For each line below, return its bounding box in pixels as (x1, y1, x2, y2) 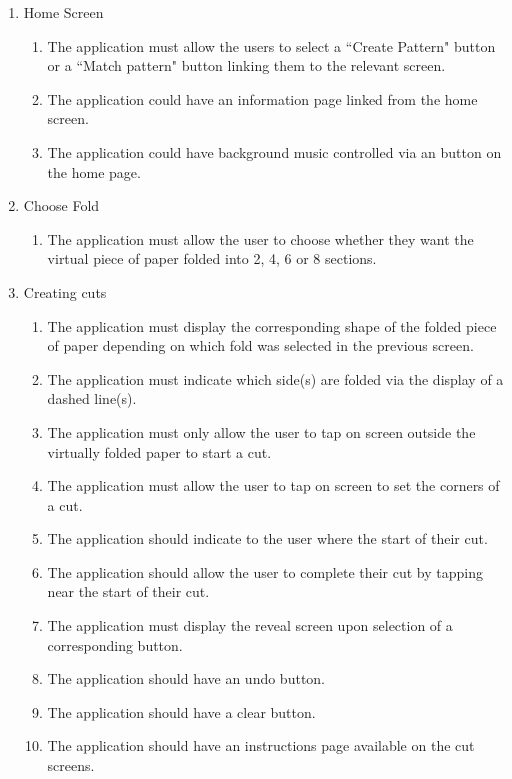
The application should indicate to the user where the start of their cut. (47, 528, 488, 549)
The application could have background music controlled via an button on (47, 141, 502, 162)
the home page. (47, 161, 141, 182)
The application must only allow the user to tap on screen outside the (47, 421, 476, 442)
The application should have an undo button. (47, 668, 326, 689)
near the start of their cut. (47, 581, 210, 602)
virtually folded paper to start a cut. (47, 441, 272, 462)
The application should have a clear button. (47, 701, 316, 722)
